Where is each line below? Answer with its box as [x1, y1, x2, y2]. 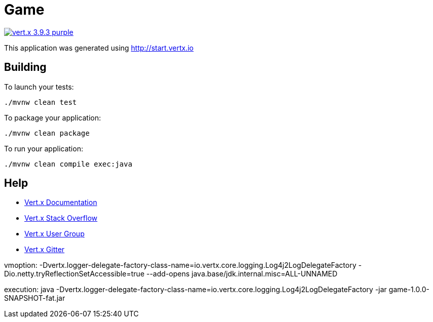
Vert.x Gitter [24, 245, 65, 254]
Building [4, 61, 47, 74]
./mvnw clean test [4, 98, 77, 106]
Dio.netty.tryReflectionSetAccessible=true [4, 269, 145, 278]
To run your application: [4, 144, 83, 153]
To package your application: [4, 113, 101, 122]
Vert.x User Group [24, 229, 85, 238]
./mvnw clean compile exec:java [4, 159, 132, 168]
